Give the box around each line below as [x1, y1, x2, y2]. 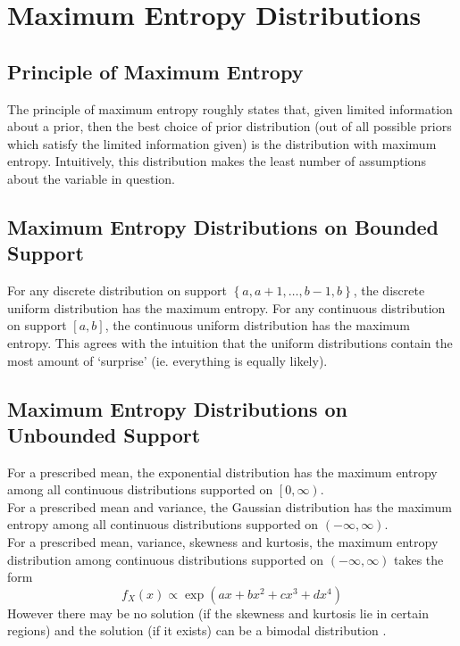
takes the [394, 550, 444, 568]
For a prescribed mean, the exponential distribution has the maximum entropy [7, 462, 438, 481]
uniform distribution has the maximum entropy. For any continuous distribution [7, 298, 446, 317]
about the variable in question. [7, 169, 175, 187]
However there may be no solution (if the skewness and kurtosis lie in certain [7, 603, 429, 622]
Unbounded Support [7, 420, 201, 448]
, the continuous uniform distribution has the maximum [105, 316, 411, 335]
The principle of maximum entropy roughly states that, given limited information [7, 99, 453, 118]
